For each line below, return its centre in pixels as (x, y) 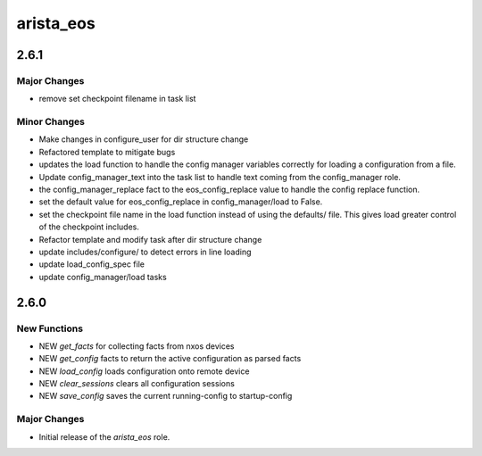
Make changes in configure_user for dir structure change (144, 139)
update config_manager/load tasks (103, 277)
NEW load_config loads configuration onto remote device (144, 371)
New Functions (50, 328)
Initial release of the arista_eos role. (104, 436)
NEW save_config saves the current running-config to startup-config (166, 396)
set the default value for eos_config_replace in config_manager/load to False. (181, 202)
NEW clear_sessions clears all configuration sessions (137, 384)
